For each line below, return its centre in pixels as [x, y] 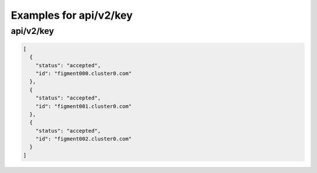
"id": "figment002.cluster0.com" [84, 139]
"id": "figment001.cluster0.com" [84, 106]
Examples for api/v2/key [72, 15]
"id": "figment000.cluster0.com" [84, 73]
